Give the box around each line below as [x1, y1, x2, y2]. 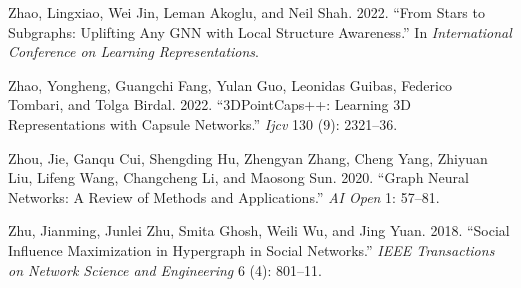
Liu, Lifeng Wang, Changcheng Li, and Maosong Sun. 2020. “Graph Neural [8, 167, 469, 188]
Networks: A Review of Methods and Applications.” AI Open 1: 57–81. [8, 186, 440, 207]
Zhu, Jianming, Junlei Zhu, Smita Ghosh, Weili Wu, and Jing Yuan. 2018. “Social [8, 220, 510, 241]
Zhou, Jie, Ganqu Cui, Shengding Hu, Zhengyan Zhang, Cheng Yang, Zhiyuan [8, 147, 488, 168]
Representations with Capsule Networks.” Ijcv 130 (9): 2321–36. [8, 113, 398, 134]
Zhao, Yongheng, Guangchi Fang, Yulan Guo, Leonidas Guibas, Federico [8, 74, 453, 95]
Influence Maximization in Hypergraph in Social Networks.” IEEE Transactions [8, 239, 495, 260]
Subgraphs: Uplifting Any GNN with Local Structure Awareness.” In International [8, 21, 512, 42]
